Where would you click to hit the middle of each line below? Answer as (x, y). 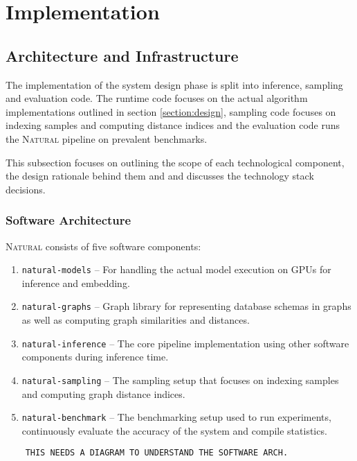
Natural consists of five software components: (103, 246)
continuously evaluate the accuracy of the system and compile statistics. (174, 430)
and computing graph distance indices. (103, 393)
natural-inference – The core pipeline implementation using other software (185, 343)
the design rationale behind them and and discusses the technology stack (160, 176)
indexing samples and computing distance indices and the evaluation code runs (173, 125)
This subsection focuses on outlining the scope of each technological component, (175, 162)
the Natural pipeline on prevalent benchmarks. (107, 138)
